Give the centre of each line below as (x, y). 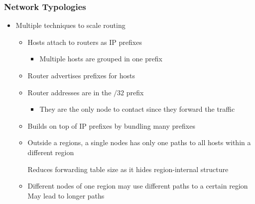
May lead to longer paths (66, 195)
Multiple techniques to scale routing (70, 25)
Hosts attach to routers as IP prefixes (85, 42)
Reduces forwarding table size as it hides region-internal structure (128, 169)
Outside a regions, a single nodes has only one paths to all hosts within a (139, 142)
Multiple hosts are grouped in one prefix (101, 59)
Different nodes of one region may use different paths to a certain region (138, 186)
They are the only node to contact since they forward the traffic (137, 109)
